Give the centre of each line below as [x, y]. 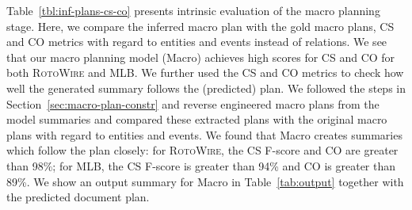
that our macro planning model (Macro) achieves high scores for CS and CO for [201, 57]
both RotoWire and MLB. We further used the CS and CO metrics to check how [205, 73]
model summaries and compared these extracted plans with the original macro [197, 119]
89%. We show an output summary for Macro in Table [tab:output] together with [205, 181]
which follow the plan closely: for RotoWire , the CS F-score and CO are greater [202, 150]
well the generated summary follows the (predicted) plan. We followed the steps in [206, 88]
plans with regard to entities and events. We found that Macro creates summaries [204, 134]
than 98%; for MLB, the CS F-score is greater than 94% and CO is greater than [201, 165]
